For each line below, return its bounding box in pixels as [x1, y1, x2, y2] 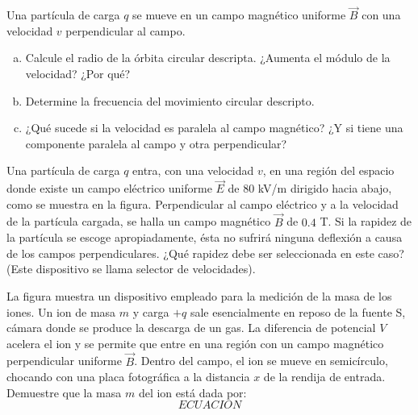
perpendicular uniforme [6, 352, 122, 369]
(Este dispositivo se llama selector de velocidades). [6, 260, 256, 277]
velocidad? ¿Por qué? [25, 65, 131, 81]
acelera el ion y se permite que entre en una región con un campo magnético [6, 334, 384, 351]
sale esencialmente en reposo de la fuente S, [190, 303, 406, 320]
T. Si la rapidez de [320, 213, 412, 230]
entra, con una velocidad [132, 162, 254, 179]
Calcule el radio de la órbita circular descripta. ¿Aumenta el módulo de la [25, 49, 391, 66]
